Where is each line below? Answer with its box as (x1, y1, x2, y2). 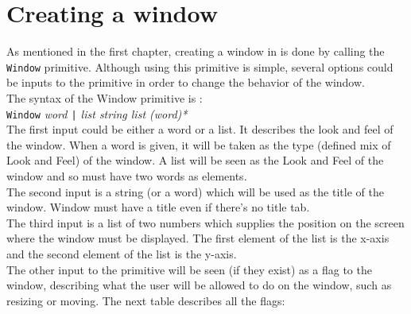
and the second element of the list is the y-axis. (6, 245, 237, 262)
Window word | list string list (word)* (6, 105, 188, 122)
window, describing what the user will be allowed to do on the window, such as (6, 277, 392, 293)
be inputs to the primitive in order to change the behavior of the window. (6, 74, 365, 91)
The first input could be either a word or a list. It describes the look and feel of (6, 121, 394, 138)
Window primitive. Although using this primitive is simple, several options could (6, 58, 394, 75)
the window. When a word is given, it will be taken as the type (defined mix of (6, 136, 391, 153)
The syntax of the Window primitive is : (6, 89, 203, 106)
